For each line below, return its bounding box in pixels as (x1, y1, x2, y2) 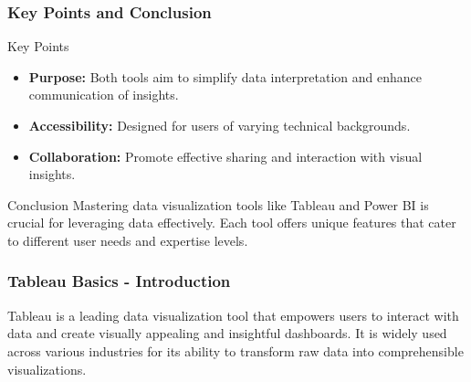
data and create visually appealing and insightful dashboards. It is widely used (7, 324, 447, 343)
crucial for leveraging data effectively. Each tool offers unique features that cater (7, 213, 456, 232)
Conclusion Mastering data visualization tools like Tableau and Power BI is (7, 195, 429, 214)
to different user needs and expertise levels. (7, 230, 248, 249)
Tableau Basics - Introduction (7, 270, 231, 292)
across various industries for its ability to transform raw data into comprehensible (7, 341, 464, 360)
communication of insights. (28, 85, 179, 104)
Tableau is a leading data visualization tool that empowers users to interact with (7, 305, 459, 324)
